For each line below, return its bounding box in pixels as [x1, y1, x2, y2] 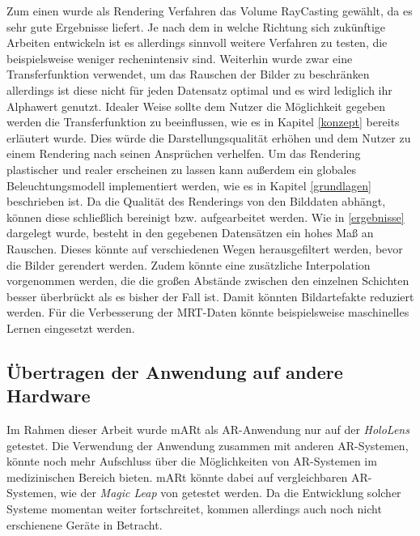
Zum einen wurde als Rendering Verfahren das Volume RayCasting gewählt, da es [6, 2, 413, 19]
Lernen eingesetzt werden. [6, 319, 135, 336]
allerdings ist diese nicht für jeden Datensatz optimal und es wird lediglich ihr [6, 81, 392, 98]
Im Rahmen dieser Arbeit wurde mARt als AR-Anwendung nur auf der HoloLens [6, 421, 409, 438]
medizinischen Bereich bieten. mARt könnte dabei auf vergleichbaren [6, 468, 348, 485]
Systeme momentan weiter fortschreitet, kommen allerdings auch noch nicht [6, 500, 382, 517]
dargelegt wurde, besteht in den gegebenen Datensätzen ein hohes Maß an [6, 224, 374, 241]
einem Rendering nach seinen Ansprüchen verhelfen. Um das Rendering [6, 145, 361, 162]
